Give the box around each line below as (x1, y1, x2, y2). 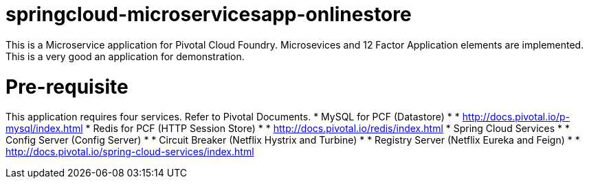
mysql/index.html (5, 122, 83, 135)
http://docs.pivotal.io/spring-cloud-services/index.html (5, 146, 254, 158)
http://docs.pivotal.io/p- (462, 111, 570, 123)
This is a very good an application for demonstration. (5, 50, 245, 62)
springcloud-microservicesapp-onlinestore (5, 3, 412, 26)
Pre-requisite (5, 75, 129, 98)
